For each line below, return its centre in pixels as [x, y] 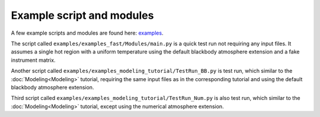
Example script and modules [82, 15]
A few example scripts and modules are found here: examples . [87, 33]
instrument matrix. [33, 60]
